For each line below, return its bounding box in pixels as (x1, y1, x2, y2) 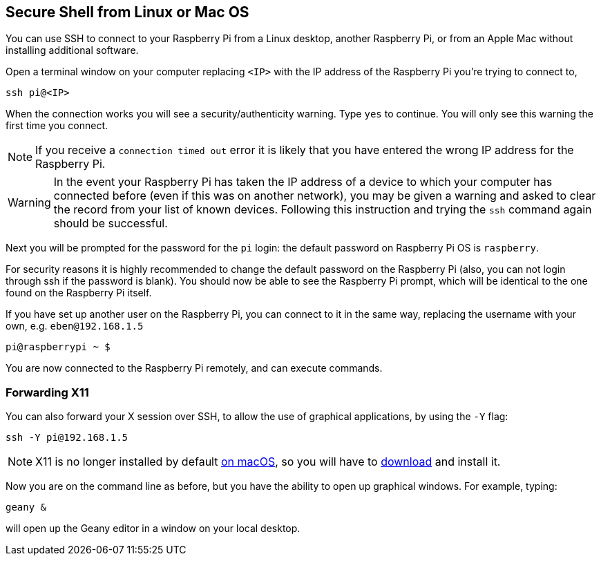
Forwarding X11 (6, 385, 89, 399)
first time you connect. (6, 120, 108, 132)
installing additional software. (6, 44, 139, 57)
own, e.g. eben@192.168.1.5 (6, 320, 144, 332)
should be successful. (53, 216, 168, 231)
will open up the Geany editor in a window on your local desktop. (6, 522, 300, 535)
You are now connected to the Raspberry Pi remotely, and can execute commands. (6, 362, 383, 374)
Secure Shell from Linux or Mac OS (6, 3, 249, 21)
